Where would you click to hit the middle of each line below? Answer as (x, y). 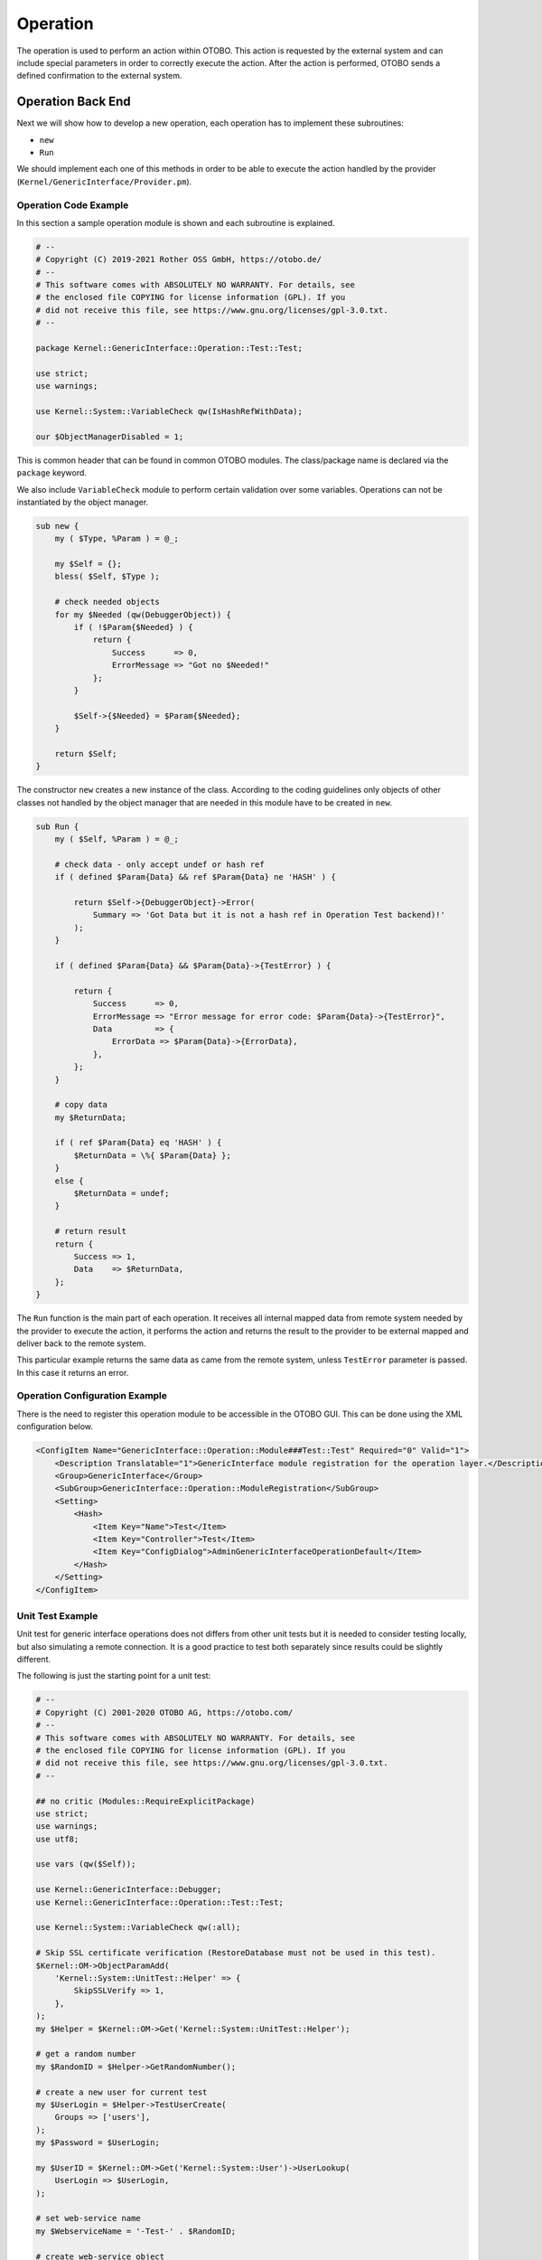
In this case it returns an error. (73, 1372)
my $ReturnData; (90, 1117)
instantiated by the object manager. (83, 502)
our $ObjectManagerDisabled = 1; (110, 437)
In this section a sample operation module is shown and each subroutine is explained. (176, 222)
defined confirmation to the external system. (99, 76)
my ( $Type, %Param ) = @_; (117, 539)
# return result (90, 1231)
